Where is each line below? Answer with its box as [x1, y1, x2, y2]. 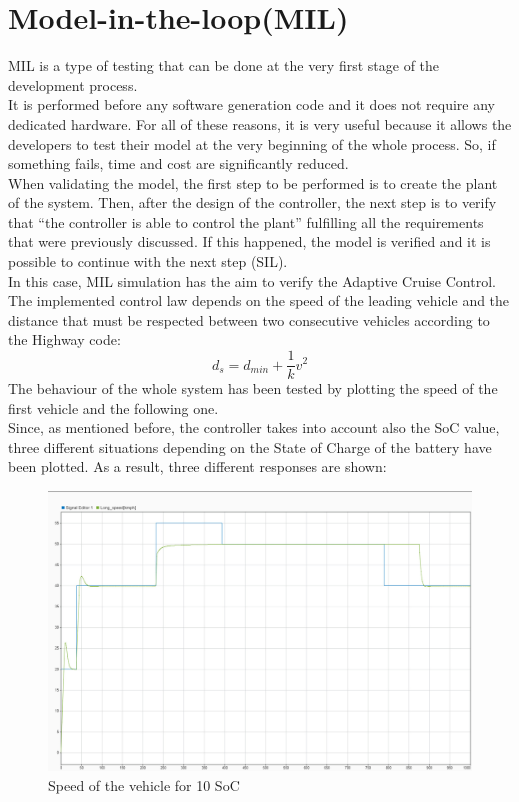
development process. [8, 74, 138, 95]
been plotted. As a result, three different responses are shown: [8, 456, 387, 477]
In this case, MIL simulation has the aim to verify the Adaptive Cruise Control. [8, 270, 496, 291]
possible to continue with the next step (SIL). [8, 251, 288, 272]
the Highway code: [8, 329, 121, 350]
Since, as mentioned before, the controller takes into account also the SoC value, [8, 417, 500, 438]
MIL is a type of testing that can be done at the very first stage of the [8, 55, 440, 76]
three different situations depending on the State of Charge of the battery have [8, 436, 492, 457]
